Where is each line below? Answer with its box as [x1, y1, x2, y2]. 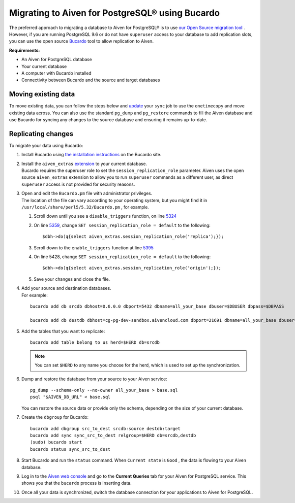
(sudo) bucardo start [30, 439, 82, 445]
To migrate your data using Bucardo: [9, 142, 83, 148]
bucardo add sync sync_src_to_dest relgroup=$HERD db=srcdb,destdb [30, 433, 196, 438]
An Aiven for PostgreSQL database [21, 57, 92, 63]
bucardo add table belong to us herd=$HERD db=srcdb [30, 340, 160, 345]
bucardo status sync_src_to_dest [30, 446, 111, 452]
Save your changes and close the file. [33, 276, 110, 282]
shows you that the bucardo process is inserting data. [21, 480, 132, 486]
